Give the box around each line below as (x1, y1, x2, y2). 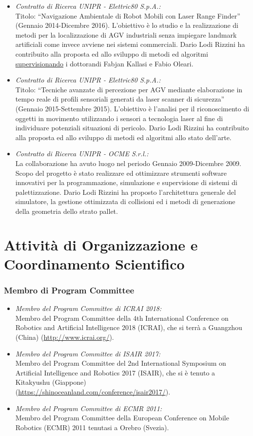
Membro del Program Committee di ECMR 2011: (15, 403, 162, 413)
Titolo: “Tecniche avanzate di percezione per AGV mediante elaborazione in (15, 84, 243, 94)
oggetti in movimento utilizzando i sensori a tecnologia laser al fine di (15, 113, 223, 123)
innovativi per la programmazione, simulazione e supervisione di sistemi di (15, 177, 237, 187)
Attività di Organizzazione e (4, 234, 198, 254)
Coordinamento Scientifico (4, 253, 185, 273)
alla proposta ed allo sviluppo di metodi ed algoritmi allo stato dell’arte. (15, 132, 232, 142)
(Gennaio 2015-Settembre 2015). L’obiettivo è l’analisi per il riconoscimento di (15, 103, 250, 113)
